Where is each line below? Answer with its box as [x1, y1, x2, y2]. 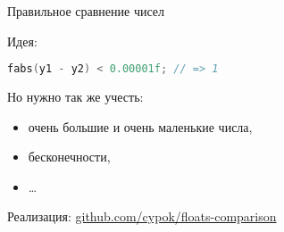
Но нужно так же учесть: [7, 87, 144, 106]
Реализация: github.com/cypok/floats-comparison [7, 207, 277, 226]
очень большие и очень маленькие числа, [28, 117, 253, 136]
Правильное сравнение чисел [7, 2, 165, 20]
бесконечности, [28, 147, 111, 166]
